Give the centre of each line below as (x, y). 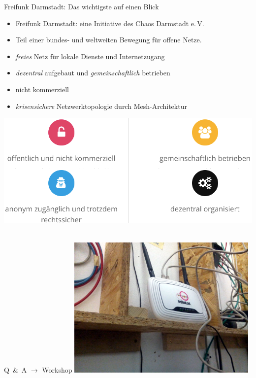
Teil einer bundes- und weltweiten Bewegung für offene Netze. (109, 40)
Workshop (57, 370)
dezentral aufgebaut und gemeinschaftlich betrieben (93, 73)
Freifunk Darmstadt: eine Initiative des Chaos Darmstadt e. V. (110, 23)
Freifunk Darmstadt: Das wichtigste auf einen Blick (81, 6)
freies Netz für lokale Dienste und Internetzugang (90, 56)
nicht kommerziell (42, 89)
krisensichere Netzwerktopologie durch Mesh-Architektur (101, 106)
